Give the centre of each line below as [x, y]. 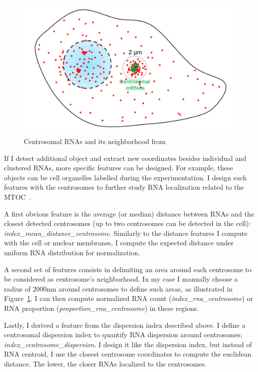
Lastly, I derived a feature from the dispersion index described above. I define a [125, 325]
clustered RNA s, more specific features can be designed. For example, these [119, 168]
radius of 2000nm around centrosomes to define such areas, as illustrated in [118, 288]
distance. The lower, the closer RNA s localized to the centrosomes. [105, 363]
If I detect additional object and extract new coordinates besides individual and [125, 158]
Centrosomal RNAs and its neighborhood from [95, 141]
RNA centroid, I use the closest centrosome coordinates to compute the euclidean [128, 354]
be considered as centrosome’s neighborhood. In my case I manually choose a [121, 279]
